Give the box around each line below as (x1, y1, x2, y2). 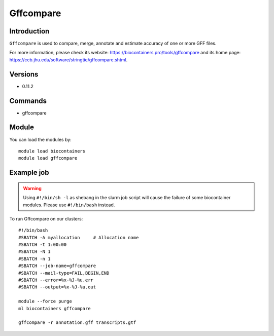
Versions (9, 70, 39, 79)
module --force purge (18, 298, 72, 304)
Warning (23, 185, 42, 191)
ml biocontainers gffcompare (18, 306, 91, 311)
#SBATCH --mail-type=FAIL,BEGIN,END (18, 270, 110, 276)
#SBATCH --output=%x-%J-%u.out (18, 284, 96, 290)
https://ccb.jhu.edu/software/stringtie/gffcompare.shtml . (9, 56, 128, 63)
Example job (9, 168, 49, 177)
